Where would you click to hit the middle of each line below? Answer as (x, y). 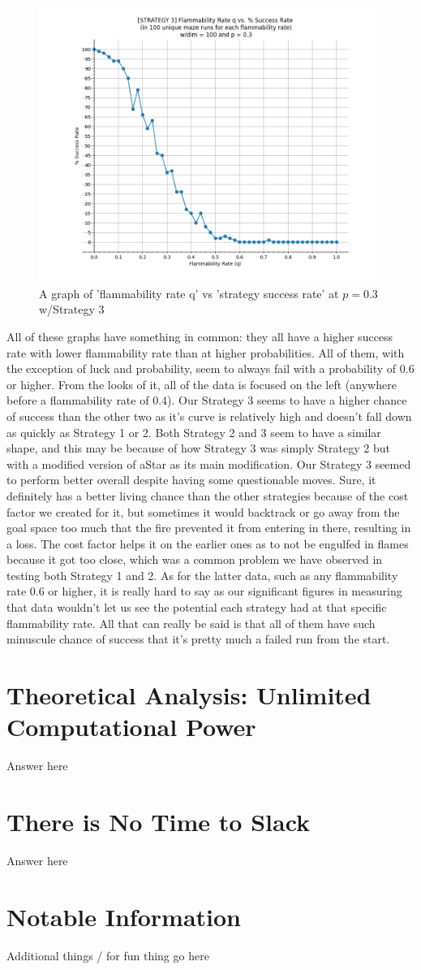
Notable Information (124, 916)
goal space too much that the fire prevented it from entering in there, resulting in (209, 528)
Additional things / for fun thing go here (108, 955)
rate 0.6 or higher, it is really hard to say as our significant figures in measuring (204, 591)
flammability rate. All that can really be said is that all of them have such (191, 623)
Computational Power (131, 727)
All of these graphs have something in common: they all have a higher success (200, 336)
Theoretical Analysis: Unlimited (189, 695)
